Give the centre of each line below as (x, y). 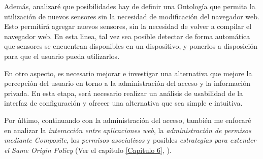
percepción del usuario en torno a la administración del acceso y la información (127, 83)
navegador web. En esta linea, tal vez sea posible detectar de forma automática (127, 36)
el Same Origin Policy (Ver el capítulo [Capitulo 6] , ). (88, 150)
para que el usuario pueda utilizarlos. (62, 56)
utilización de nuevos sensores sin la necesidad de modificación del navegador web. (132, 16)
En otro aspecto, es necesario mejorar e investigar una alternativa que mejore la (128, 73)
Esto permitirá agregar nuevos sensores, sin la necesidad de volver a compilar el (128, 26)
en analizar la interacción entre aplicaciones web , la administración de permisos (128, 130)
